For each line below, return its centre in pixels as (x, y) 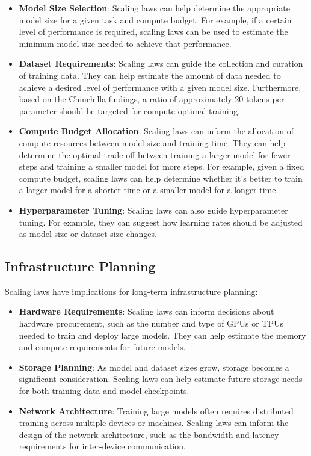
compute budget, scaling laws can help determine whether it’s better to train (161, 178)
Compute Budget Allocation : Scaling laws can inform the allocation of (156, 131)
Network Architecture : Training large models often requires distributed (156, 411)
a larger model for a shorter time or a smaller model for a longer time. (149, 190)
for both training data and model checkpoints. (104, 391)
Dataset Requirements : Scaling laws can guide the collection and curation (161, 63)
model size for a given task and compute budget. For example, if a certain (155, 20)
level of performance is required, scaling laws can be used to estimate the (153, 32)
